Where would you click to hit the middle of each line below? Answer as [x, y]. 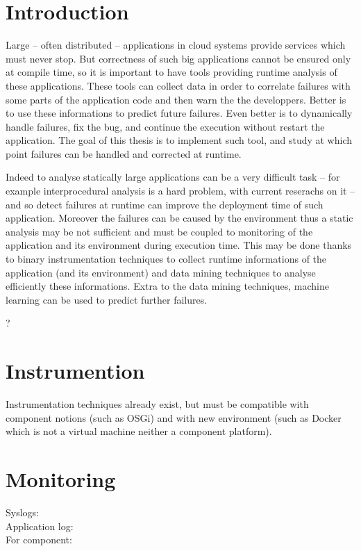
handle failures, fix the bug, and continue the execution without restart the [165, 126]
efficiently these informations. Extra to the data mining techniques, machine [168, 286]
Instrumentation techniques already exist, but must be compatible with [157, 404]
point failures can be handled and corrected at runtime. [124, 153]
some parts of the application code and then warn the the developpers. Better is [176, 99]
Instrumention [75, 371]
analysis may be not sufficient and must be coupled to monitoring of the [159, 231]
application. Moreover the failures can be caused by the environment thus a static [179, 218]
